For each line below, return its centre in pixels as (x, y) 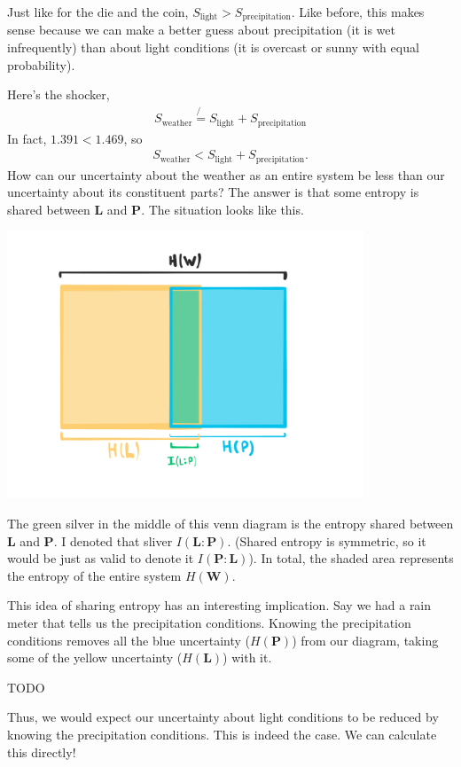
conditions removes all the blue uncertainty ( (129, 640)
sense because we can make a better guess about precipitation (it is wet (201, 30)
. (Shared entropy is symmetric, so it (327, 540)
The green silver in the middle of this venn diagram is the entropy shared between (230, 523)
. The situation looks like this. (223, 209)
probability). (41, 64)
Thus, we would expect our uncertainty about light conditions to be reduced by (223, 717)
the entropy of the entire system (94, 575)
